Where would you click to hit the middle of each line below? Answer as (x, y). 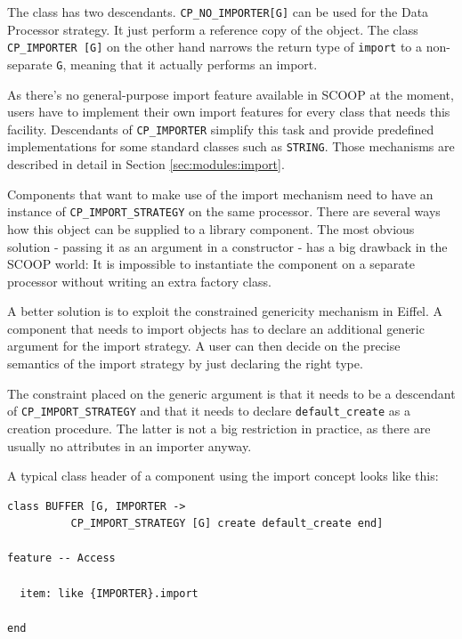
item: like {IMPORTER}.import (109, 593)
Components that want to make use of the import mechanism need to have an (220, 194)
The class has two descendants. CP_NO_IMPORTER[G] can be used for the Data (218, 12)
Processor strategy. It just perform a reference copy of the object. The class (213, 29)
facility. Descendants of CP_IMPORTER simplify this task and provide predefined (221, 129)
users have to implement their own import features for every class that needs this (229, 112)
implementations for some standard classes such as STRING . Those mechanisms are (231, 146)
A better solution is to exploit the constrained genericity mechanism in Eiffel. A (225, 311)
